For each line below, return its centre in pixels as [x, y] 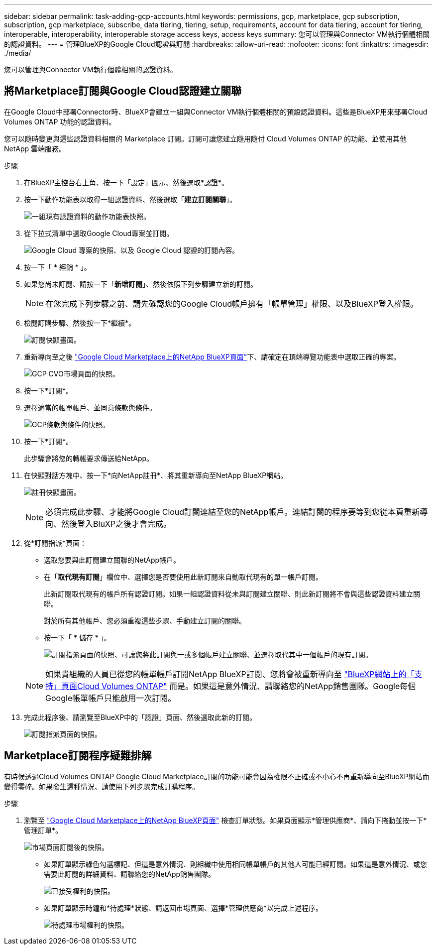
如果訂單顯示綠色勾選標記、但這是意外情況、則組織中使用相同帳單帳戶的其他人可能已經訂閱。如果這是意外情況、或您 [235, 864]
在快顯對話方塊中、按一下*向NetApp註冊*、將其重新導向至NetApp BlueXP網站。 [156, 475]
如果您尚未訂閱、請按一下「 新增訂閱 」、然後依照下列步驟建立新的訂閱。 [141, 284]
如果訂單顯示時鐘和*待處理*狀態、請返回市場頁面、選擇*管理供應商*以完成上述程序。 [183, 908]
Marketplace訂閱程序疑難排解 [78, 756]
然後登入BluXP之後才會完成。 [116, 524]
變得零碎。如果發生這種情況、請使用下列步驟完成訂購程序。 [102, 786]
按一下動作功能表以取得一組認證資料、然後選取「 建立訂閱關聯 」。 [130, 199]
